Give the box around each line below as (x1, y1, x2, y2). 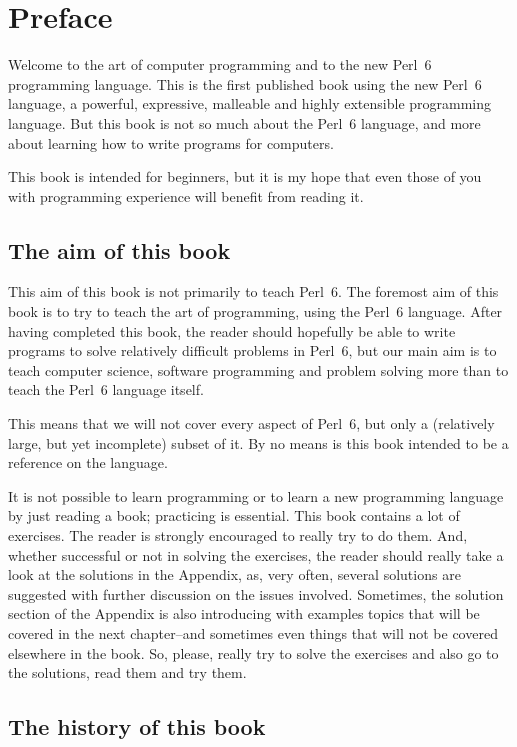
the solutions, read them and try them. (8, 662, 247, 683)
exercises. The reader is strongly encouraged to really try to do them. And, (8, 525, 468, 546)
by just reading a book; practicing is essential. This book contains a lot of (8, 505, 460, 526)
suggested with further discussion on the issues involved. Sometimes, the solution (8, 583, 504, 604)
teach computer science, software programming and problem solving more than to (8, 359, 509, 380)
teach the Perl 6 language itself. (8, 379, 204, 400)
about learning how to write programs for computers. (8, 132, 334, 153)
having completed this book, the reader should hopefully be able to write (8, 320, 456, 341)
